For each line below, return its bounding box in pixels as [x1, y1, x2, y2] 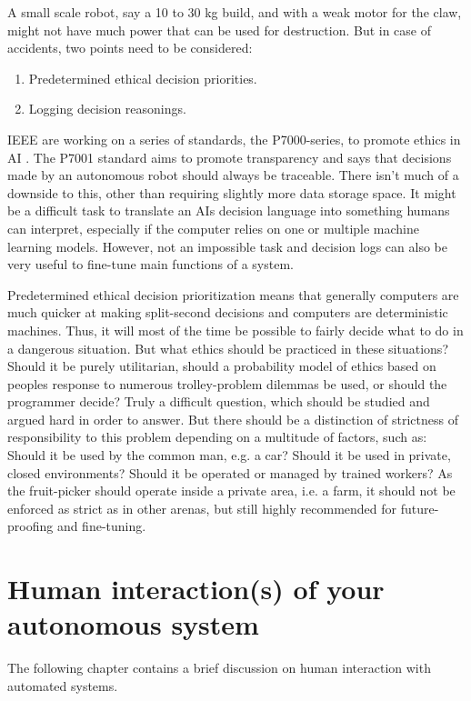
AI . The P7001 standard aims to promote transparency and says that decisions [7, 147, 452, 166]
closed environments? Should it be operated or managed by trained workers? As [7, 463, 453, 482]
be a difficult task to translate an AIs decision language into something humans [7, 201, 450, 220]
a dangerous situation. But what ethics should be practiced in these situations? [7, 338, 448, 357]
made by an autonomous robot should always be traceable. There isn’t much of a [7, 165, 459, 185]
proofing [7, 516, 54, 536]
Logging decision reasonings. [28, 99, 186, 118]
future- [400, 498, 439, 517]
